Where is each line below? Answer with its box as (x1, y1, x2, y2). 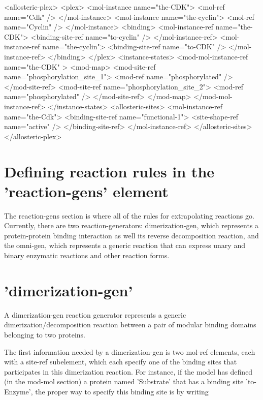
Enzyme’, (4, 386, 33, 396)
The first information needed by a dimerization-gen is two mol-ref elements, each (4, 346, 255, 357)
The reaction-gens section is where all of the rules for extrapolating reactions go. (4, 210, 254, 221)
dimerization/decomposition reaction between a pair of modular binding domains (4, 319, 256, 330)
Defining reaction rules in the (4, 161, 215, 181)
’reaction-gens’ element (4, 180, 169, 201)
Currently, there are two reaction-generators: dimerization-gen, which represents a (4, 220, 259, 231)
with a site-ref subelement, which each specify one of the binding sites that (4, 356, 237, 367)
